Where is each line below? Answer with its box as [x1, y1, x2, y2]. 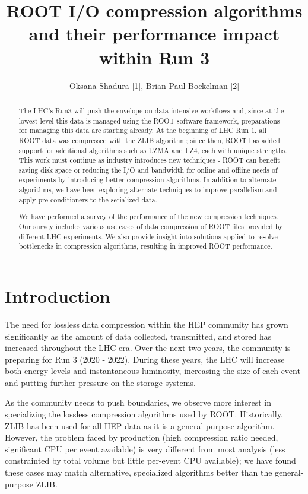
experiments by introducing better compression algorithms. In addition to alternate [18, 175, 277, 185]
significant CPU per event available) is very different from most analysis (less [5, 442, 285, 455]
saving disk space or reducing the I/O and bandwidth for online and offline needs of [18, 164, 278, 175]
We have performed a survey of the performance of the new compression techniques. [18, 211, 278, 221]
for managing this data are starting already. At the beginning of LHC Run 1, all [18, 125, 266, 135]
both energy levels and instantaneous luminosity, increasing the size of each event [5, 365, 300, 377]
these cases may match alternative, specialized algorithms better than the [5, 466, 272, 479]
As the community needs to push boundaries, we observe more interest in [5, 396, 271, 408]
